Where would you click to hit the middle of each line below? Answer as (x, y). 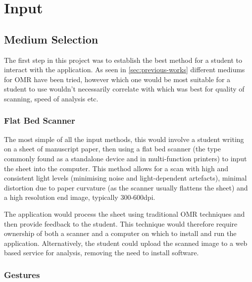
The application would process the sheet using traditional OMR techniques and (125, 213)
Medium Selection (51, 39)
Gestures (22, 274)
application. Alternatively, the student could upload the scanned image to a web (126, 243)
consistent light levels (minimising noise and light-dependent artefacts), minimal (126, 178)
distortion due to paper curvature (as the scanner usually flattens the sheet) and (126, 187)
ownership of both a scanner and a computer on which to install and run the (120, 233)
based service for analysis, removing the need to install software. (101, 253)
